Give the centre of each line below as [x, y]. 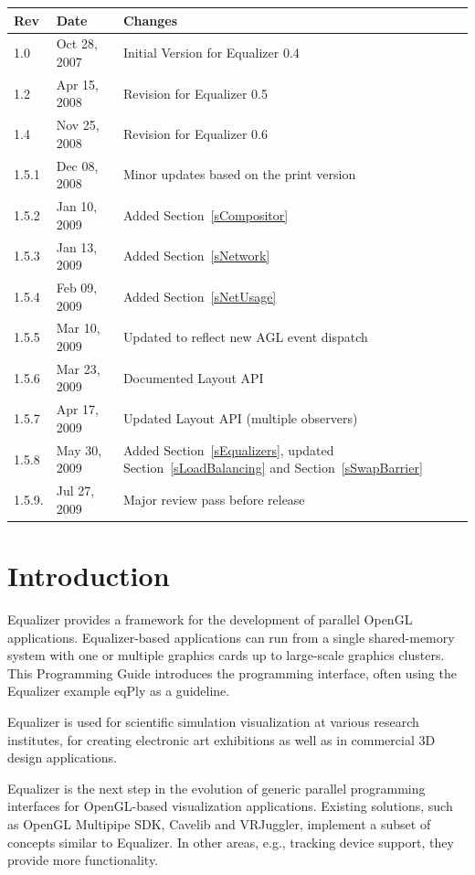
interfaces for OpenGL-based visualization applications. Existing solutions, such [230, 806]
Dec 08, [77, 165]
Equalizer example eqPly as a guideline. [119, 691]
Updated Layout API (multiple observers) [240, 418]
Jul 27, [75, 491]
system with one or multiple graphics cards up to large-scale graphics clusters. [226, 655]
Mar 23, [78, 368]
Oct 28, [77, 43]
